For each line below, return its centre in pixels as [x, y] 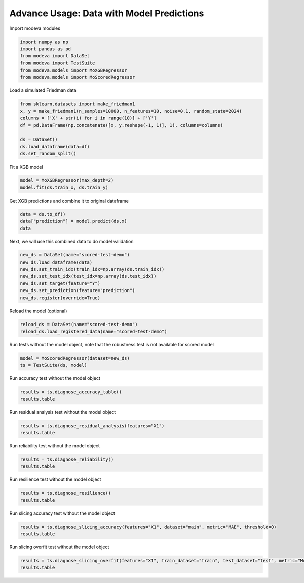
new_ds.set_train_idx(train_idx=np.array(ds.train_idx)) [92, 269]
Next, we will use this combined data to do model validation [71, 242]
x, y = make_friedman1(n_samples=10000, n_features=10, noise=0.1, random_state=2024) [131, 111]
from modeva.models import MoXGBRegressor [73, 70]
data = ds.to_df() [43, 214]
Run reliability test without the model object [54, 446]
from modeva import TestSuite [58, 63]
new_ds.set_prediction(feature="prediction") [78, 290]
